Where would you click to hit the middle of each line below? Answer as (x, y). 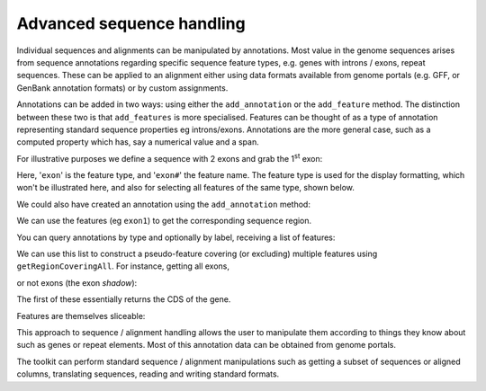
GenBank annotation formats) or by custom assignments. (122, 88)
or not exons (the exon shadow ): (77, 282)
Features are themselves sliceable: (81, 315)
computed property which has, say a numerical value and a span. (138, 142)
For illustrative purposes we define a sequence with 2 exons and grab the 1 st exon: (170, 158)
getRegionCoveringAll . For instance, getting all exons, (123, 266)
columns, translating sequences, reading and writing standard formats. (148, 374)
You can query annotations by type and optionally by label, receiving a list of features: (176, 237)
